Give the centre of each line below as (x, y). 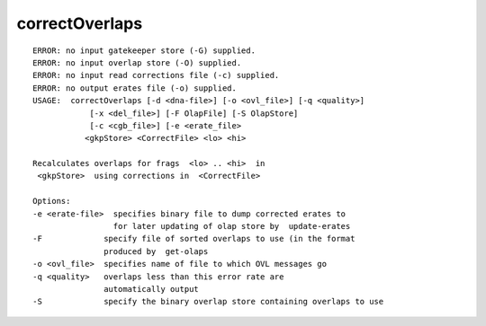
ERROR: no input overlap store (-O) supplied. (137, 62)
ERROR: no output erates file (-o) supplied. (135, 88)
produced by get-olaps (156, 251)
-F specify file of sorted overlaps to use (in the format (194, 239)
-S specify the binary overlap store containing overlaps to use (208, 302)
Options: (52, 201)
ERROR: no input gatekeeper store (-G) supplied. (144, 50)
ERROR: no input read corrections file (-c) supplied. (156, 75)
